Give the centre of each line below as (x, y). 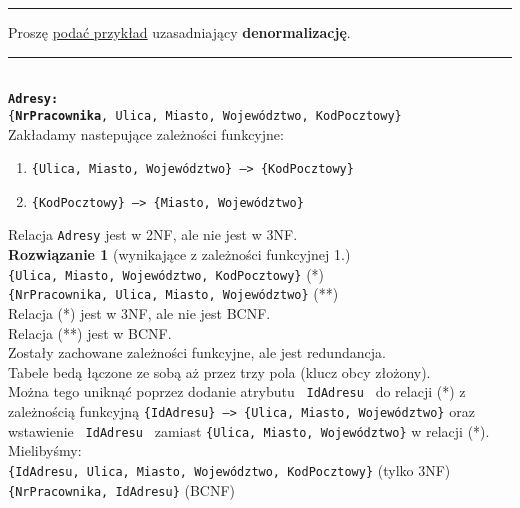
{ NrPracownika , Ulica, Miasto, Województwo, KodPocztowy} (205, 115)
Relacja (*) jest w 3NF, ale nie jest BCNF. (139, 312)
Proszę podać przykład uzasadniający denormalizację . (179, 32)
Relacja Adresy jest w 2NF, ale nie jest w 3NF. (153, 234)
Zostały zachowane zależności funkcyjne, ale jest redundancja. (197, 352)
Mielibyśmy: (45, 450)
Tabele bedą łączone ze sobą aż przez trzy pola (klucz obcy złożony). (219, 371)
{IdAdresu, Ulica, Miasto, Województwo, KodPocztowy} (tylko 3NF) (229, 469)
